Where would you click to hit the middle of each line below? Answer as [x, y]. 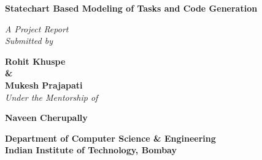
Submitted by [29, 41]
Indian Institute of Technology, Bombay [91, 150]
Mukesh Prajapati [44, 85]
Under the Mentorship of [52, 97]
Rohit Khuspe [35, 61]
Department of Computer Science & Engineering [110, 138]
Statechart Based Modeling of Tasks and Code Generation [131, 8]
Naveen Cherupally [46, 118]
